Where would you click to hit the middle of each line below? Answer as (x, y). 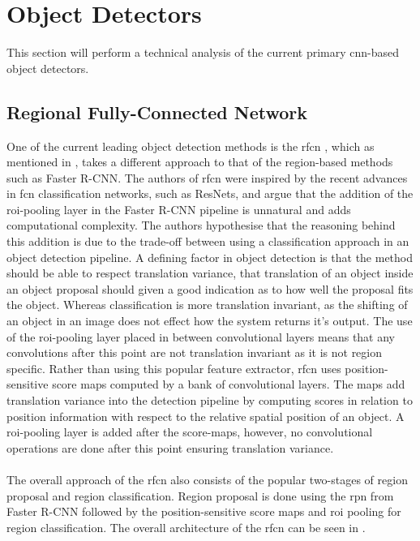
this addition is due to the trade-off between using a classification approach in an (208, 241)
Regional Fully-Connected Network (157, 112)
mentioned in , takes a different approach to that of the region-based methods (200, 162)
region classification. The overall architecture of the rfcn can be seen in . (186, 527)
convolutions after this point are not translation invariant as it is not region (195, 352)
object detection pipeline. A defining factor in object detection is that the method (210, 257)
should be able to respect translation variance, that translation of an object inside (210, 273)
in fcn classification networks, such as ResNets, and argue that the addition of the (210, 193)
